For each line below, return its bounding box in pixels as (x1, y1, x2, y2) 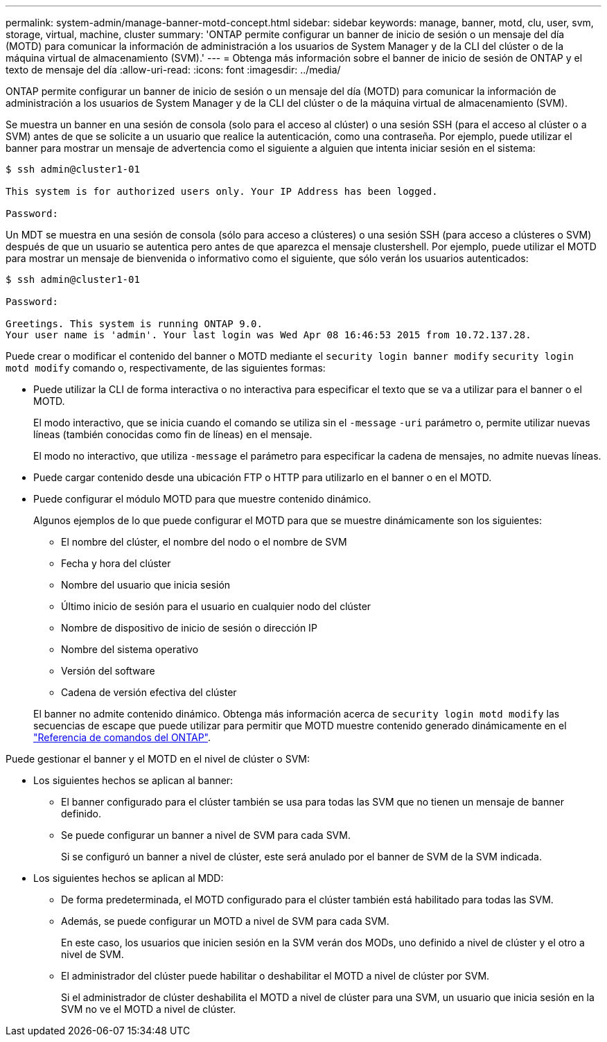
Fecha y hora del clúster (61, 557, 171, 569)
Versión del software (61, 665, 155, 677)
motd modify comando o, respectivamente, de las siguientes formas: (6, 362, 326, 374)
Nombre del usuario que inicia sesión (61, 579, 231, 591)
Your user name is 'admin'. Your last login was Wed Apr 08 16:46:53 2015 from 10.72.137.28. (6, 329, 531, 340)
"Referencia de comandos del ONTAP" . (33, 731, 211, 743)
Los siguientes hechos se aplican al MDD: (33, 872, 224, 884)
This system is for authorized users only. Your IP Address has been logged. (6, 186, 438, 197)
